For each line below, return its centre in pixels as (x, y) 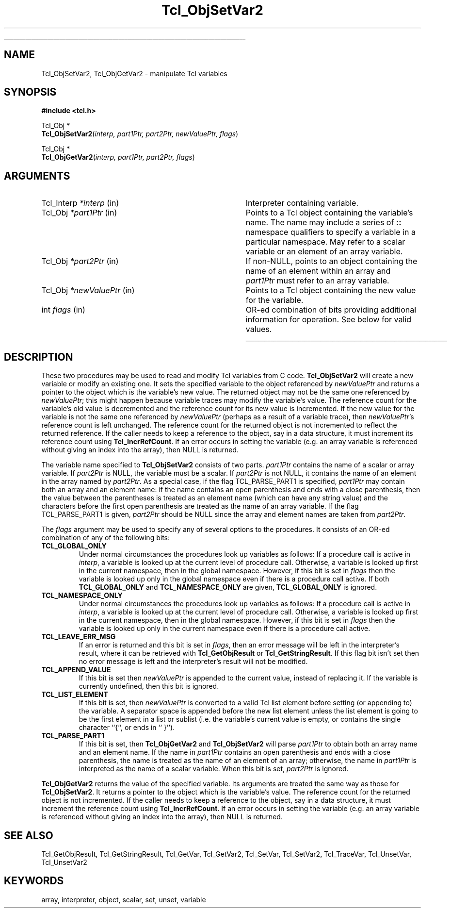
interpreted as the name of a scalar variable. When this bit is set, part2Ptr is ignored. (214, 769)
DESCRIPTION (39, 357)
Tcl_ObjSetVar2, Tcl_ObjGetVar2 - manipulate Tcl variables (134, 73)
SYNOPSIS (30, 92)
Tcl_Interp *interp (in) (80, 203)
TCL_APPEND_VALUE (76, 670)
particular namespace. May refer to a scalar (325, 242)
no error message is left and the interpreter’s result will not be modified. (193, 662)
